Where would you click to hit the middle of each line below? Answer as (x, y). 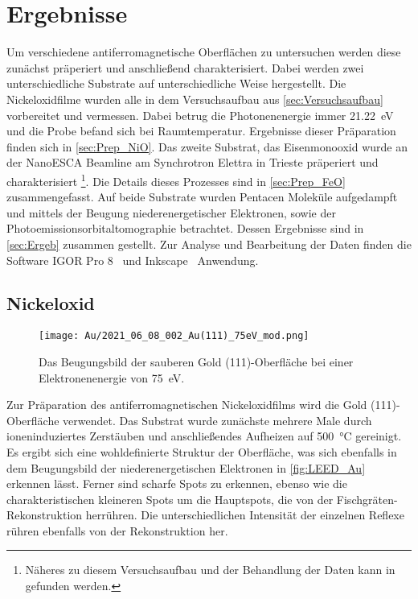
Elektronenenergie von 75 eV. (112, 377)
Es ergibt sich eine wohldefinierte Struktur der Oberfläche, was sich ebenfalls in (202, 451)
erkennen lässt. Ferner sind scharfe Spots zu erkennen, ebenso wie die (177, 483)
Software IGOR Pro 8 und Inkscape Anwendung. (133, 260)
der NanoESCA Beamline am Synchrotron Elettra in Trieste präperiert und (193, 162)
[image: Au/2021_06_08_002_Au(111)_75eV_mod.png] (174, 336)
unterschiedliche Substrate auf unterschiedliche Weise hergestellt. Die (176, 83)
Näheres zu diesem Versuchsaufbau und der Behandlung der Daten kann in (210, 570)
